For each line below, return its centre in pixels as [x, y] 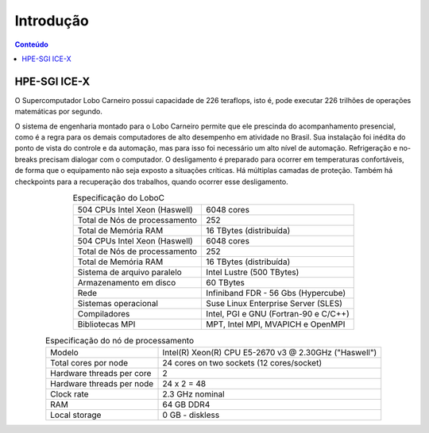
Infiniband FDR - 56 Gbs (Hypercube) [276, 293]
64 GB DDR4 [186, 404]
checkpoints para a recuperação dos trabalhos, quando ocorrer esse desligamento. [152, 182]
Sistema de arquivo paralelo [129, 272]
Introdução [52, 21]
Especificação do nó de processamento [120, 340]
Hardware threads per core [101, 373]
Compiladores [104, 314]
